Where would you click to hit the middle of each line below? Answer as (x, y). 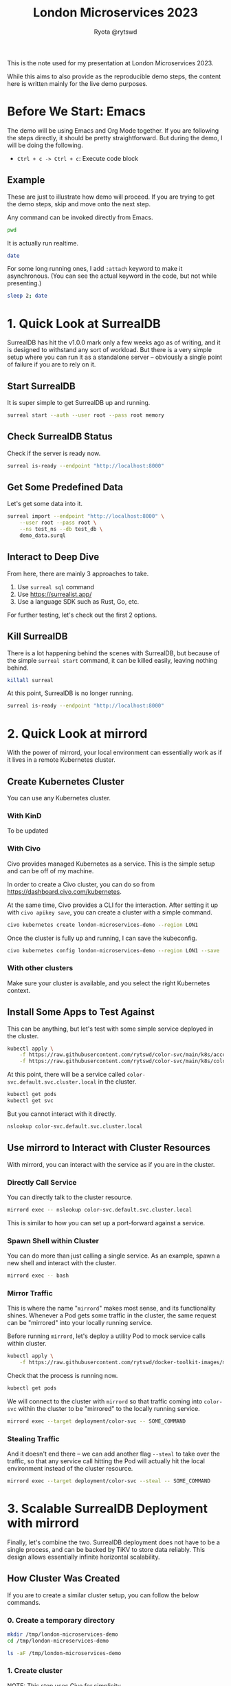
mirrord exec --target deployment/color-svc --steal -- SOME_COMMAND (109, 1481)
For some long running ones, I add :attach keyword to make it (95, 269)
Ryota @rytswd (115, 32)
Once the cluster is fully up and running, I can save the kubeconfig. (102, 938)
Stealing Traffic (33, 1438)
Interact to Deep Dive (53, 557)
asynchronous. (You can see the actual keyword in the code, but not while (112, 276)
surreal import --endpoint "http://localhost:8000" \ (86, 516)
